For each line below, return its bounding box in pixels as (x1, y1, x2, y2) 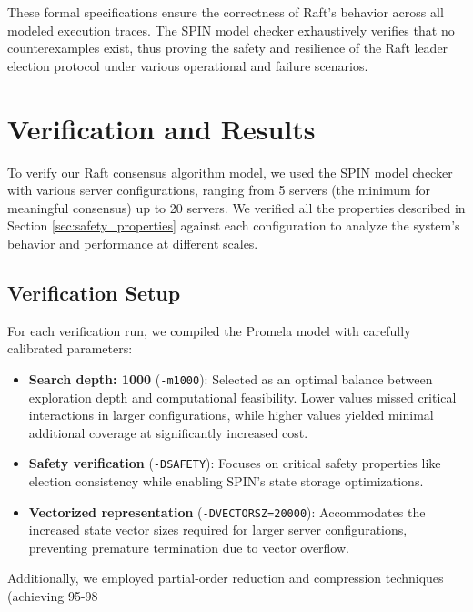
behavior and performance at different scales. (7, 233, 258, 252)
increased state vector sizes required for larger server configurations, (28, 520, 408, 539)
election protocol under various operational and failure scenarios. (7, 56, 368, 75)
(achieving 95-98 (7, 586, 98, 605)
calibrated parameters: (7, 339, 133, 358)
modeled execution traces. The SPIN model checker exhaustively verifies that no (7, 20, 455, 39)
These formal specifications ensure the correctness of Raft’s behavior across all (7, 3, 444, 21)
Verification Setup (7, 278, 181, 306)
